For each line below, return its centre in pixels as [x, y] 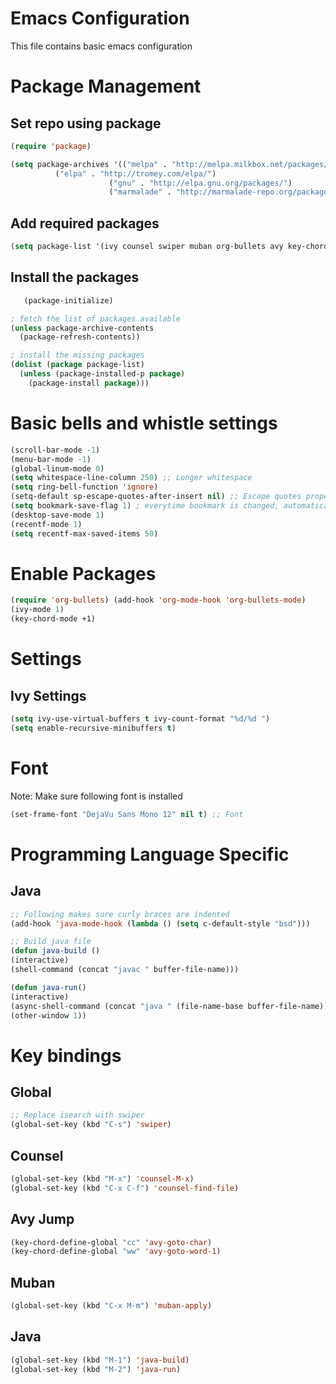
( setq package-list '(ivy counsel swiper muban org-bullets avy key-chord [169, 247]
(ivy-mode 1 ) [37, 610]
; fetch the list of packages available [96, 318]
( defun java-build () [55, 951]
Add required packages [85, 223]
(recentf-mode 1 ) [46, 524]
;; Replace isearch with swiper [77, 1115]
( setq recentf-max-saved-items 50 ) [84, 533]
